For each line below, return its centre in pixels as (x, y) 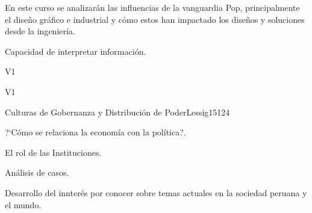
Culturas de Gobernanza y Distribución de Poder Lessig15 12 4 (117, 112)
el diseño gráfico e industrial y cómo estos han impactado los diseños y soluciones (155, 19)
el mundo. (23, 204)
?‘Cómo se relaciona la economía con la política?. (95, 132)
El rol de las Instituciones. (53, 152)
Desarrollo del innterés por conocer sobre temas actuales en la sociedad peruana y (156, 192)
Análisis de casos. (37, 172)
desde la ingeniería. (40, 31)
